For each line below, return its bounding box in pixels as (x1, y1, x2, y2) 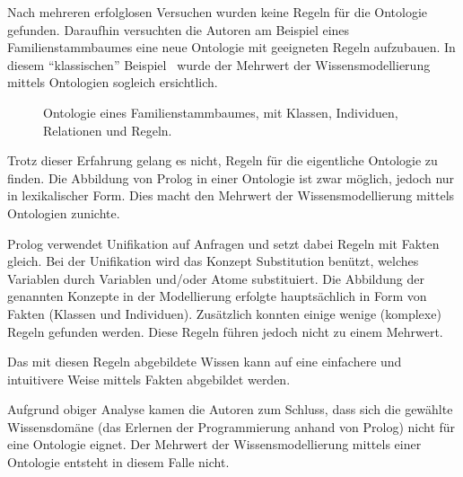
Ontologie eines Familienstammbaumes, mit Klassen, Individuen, (43, 102, 398, 121)
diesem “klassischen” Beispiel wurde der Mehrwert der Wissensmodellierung (7, 55, 431, 74)
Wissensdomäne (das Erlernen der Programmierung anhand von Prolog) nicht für (7, 417, 456, 436)
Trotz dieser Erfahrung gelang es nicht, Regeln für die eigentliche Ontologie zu (7, 151, 438, 170)
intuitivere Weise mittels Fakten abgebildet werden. (7, 369, 291, 388)
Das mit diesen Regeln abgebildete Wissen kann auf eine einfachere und (7, 352, 402, 371)
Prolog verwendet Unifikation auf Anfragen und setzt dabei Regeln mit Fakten (7, 234, 440, 252)
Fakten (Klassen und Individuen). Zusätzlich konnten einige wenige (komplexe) (7, 304, 441, 322)
